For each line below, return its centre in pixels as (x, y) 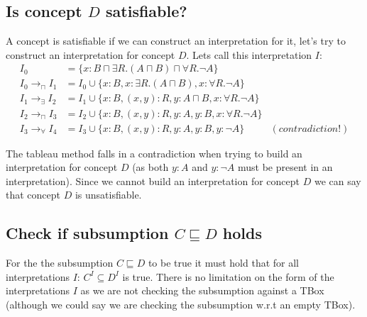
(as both (150, 167)
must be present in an (285, 167)
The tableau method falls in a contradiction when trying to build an (154, 153)
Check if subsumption (87, 233)
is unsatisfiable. (108, 195)
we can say (338, 180)
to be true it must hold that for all (224, 263)
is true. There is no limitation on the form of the (228, 276)
